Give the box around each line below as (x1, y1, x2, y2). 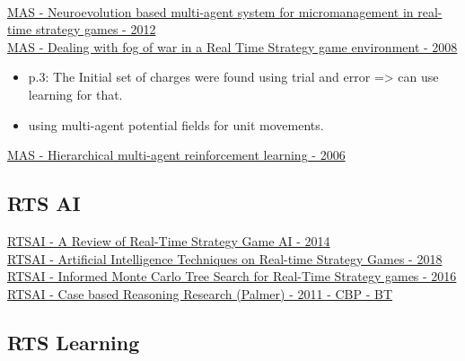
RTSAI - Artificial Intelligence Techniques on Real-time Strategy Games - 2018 (7, 249, 443, 268)
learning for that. (28, 84, 123, 103)
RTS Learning (7, 328, 140, 356)
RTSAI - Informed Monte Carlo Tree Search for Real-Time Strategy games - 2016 (7, 267, 457, 286)
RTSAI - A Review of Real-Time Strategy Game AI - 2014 (7, 231, 330, 250)
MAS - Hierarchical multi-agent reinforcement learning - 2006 (7, 145, 346, 164)
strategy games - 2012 (35, 20, 156, 39)
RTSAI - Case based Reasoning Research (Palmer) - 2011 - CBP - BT (7, 284, 393, 303)
